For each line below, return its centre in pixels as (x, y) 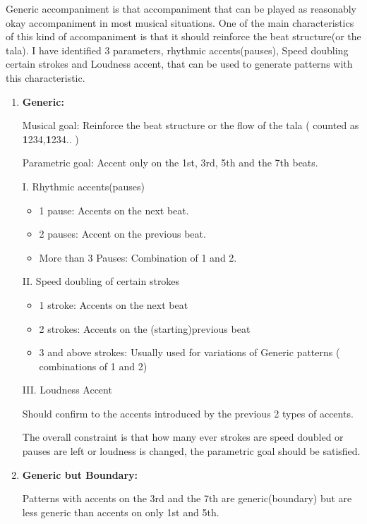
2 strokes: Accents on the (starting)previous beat (145, 328)
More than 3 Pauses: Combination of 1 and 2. (138, 257)
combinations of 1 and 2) (93, 366)
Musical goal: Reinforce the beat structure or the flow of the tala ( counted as (191, 125)
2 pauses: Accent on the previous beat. (122, 234)
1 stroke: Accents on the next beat (114, 304)
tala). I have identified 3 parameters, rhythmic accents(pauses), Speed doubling (177, 50)
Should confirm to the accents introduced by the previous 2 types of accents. (188, 413)
